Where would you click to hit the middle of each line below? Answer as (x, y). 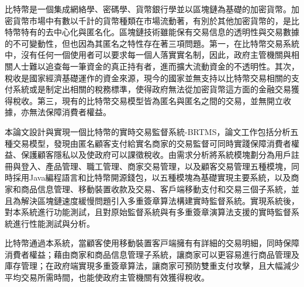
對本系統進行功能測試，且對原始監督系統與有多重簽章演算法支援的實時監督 (148, 212)
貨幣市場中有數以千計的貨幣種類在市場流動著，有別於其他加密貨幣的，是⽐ (156, 20)
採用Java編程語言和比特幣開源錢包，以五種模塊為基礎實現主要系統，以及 (152, 177)
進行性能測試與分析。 (53, 223)
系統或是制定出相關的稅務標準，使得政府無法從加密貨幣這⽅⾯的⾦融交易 (152, 89)
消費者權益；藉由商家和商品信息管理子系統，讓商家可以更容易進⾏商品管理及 (152, 254)
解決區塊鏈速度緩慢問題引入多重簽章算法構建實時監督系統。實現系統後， (160, 200)
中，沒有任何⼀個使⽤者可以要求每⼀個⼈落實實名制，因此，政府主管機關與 (148, 55)
